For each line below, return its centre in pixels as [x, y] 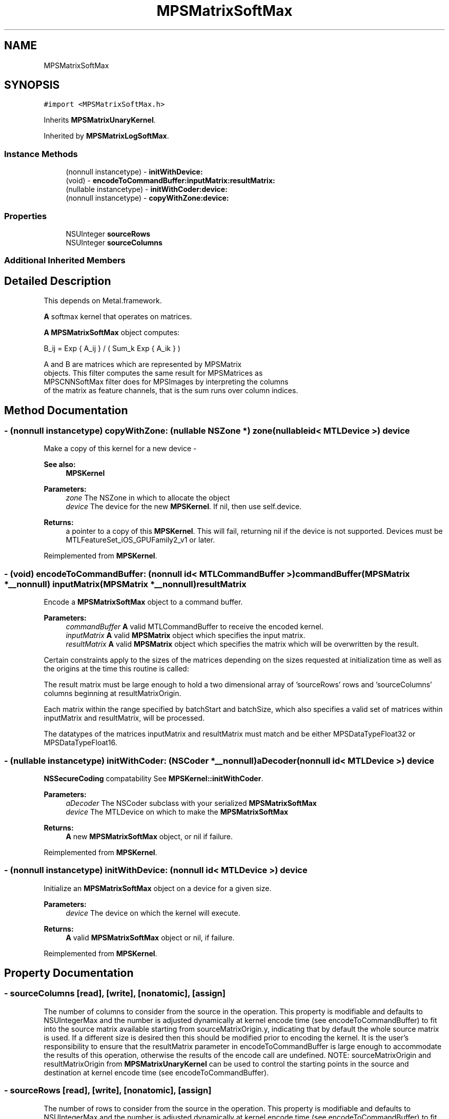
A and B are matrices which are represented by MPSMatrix [143, 364]
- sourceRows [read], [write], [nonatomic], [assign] [108, 1091]
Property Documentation [69, 973]
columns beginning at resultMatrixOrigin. [113, 693]
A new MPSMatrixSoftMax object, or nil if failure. [149, 836]
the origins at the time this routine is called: [116, 669]
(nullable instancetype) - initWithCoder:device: [147, 189]
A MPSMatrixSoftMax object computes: [112, 333]
